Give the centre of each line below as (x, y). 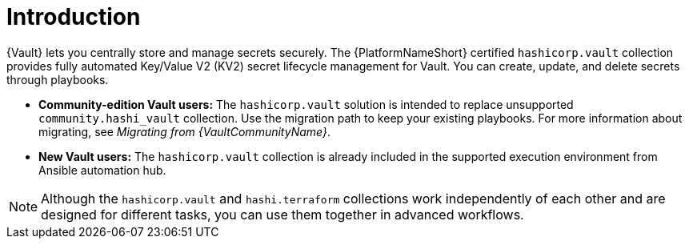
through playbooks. (58, 79)
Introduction (74, 17)
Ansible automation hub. (102, 170)
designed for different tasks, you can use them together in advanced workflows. (282, 214)
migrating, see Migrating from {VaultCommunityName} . (184, 131)
